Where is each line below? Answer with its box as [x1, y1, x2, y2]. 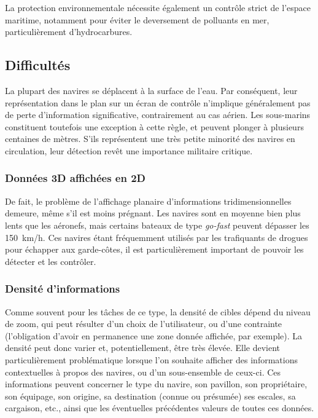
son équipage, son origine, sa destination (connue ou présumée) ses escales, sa [5, 389, 296, 402]
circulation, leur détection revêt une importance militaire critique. [5, 144, 253, 157]
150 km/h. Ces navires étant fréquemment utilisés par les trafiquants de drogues [5, 231, 308, 243]
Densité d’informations [5, 281, 120, 296]
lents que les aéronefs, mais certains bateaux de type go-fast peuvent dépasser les [5, 218, 309, 231]
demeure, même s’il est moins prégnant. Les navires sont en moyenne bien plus [5, 207, 301, 219]
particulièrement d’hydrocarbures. [5, 25, 133, 38]
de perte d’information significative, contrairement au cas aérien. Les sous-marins [5, 108, 311, 121]
